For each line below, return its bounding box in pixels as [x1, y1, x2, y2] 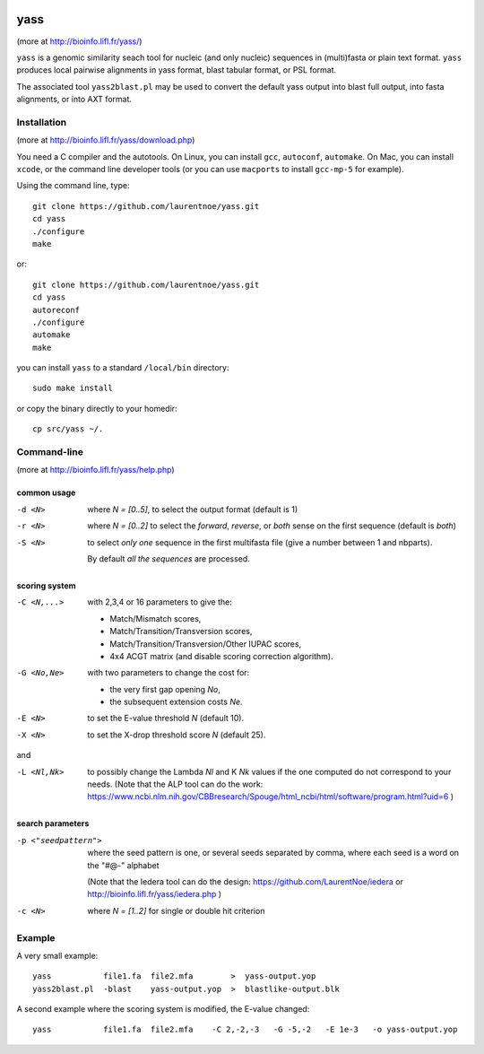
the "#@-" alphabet [87, 859, 160, 870]
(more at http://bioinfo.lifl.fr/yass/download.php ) [16, 135, 195, 145]
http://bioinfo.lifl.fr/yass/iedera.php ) [87, 889, 222, 900]
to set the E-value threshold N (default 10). [87, 713, 245, 724]
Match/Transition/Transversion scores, [109, 626, 253, 637]
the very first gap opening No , [109, 684, 221, 694]
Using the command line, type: [16, 180, 130, 191]
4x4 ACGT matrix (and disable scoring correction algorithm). [109, 650, 333, 661]
